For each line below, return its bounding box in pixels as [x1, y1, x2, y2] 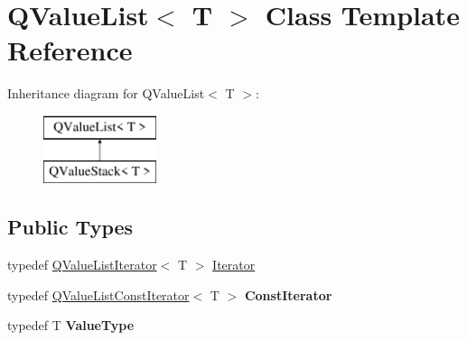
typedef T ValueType [7, 316, 135, 335]
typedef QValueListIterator [7, 255, 157, 274]
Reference [7, 32, 133, 69]
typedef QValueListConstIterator [7, 285, 190, 304]
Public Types [7, 213, 134, 241]
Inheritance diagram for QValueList [7, 84, 205, 103]
